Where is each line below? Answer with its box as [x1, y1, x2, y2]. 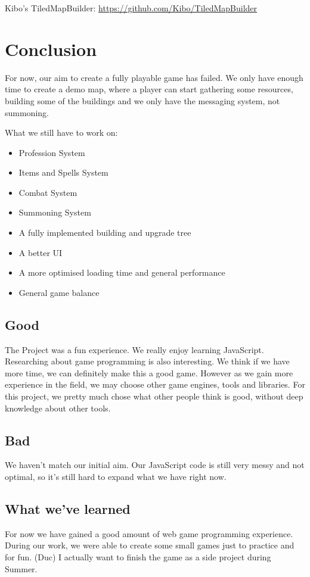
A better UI [18, 246, 63, 258]
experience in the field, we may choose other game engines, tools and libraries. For [5, 378, 305, 391]
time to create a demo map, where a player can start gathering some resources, [5, 83, 293, 95]
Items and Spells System [18, 166, 108, 179]
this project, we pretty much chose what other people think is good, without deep [5, 390, 303, 403]
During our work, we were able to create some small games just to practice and [5, 539, 294, 551]
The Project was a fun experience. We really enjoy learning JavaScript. [5, 343, 264, 355]
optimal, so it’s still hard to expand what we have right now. [5, 470, 227, 482]
